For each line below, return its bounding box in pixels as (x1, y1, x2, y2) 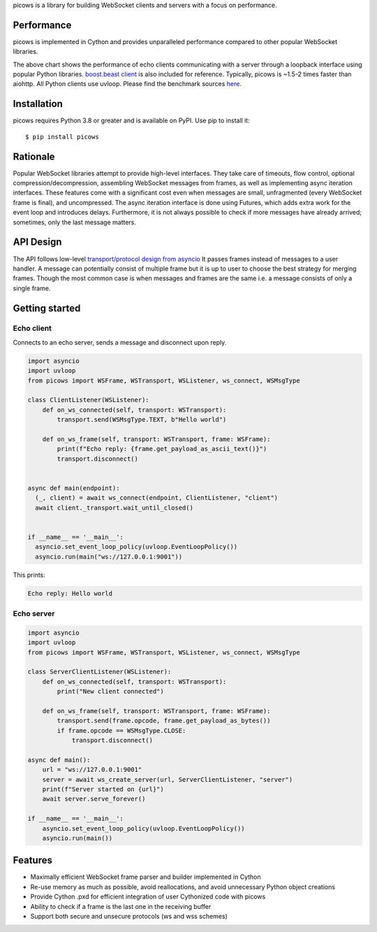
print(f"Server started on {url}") (42, 785, 164, 794)
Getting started (13, 302, 81, 314)
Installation (13, 98, 63, 110)
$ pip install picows (25, 133, 99, 141)
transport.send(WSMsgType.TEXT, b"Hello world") (57, 416, 227, 424)
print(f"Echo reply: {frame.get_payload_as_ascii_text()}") (57, 445, 267, 453)
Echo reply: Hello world (27, 589, 113, 597)
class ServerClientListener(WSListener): (27, 668, 172, 676)
